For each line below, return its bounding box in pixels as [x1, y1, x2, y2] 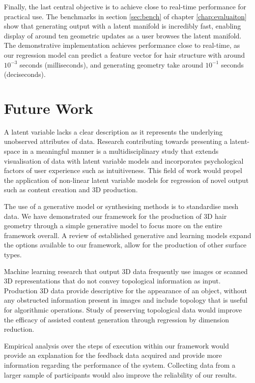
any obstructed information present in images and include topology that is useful [4, 295, 248, 305]
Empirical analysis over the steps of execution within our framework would [4, 340, 229, 350]
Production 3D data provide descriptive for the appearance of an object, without [4, 285, 247, 295]
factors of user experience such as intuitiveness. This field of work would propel [4, 165, 242, 175]
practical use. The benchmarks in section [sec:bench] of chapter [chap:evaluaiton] [4, 11, 247, 21]
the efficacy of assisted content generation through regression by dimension [4, 314, 229, 324]
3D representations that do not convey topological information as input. [4, 276, 221, 286]
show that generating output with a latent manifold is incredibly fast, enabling [4, 21, 241, 31]
